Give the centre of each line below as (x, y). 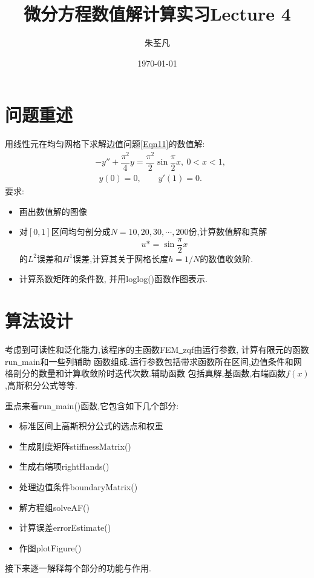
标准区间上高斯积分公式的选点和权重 (91, 426)
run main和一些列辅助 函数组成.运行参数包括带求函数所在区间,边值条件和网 (153, 361)
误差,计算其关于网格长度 (121, 258)
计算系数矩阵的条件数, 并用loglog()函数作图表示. (113, 279)
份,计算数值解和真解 (228, 232)
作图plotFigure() (50, 547)
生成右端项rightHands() (64, 466)
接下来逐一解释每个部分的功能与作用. (78, 568)
